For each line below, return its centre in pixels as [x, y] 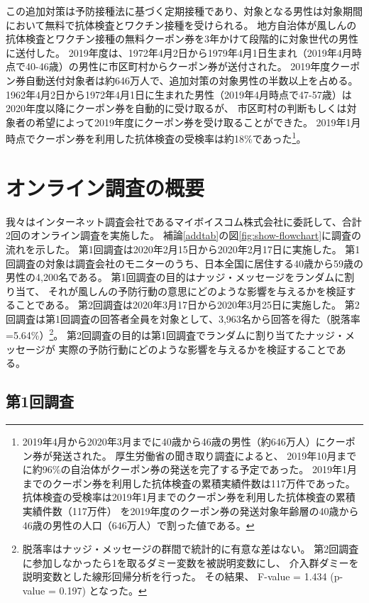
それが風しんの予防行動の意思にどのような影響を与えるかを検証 [197, 291]
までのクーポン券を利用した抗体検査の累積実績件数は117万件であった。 [189, 483]
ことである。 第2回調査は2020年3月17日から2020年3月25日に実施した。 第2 [187, 305]
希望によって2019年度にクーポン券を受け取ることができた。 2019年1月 [198, 122]
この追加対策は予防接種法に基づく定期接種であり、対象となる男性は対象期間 [184, 11]
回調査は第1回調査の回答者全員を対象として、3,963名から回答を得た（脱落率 [183, 318]
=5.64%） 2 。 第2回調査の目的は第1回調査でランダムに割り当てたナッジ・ [175, 334]
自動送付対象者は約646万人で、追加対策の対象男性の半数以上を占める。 [192, 80]
